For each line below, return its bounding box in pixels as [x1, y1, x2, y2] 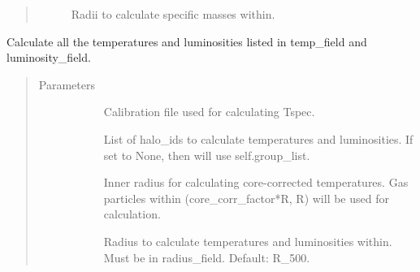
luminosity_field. [6, 49, 91, 66]
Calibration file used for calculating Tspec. [103, 103, 315, 120]
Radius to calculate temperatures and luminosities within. [103, 232, 392, 249]
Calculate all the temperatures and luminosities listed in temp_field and [6, 32, 367, 50]
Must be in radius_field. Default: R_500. [103, 248, 310, 266]
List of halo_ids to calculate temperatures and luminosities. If [103, 130, 414, 147]
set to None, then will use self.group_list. [103, 146, 310, 163]
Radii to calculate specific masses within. [71, 6, 275, 22]
